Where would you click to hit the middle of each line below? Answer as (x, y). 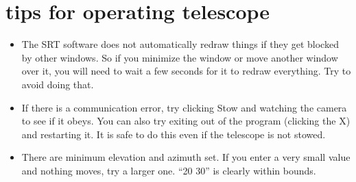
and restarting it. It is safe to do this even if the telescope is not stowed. (174, 134)
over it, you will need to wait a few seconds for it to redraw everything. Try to (186, 71)
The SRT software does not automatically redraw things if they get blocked (180, 44)
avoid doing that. (58, 84)
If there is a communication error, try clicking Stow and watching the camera (184, 107)
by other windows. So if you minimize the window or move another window (180, 57)
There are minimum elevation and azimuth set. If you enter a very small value (186, 157)
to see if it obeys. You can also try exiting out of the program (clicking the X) (186, 121)
